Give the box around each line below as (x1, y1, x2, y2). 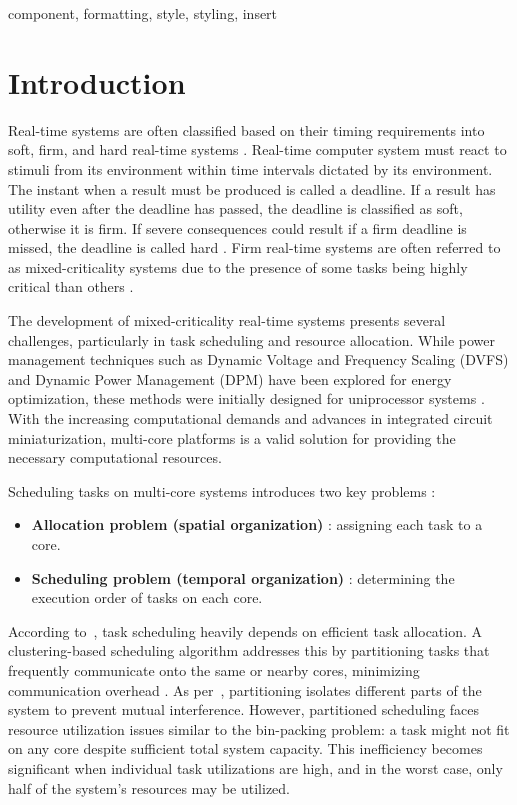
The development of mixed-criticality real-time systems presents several (8, 310, 446, 331)
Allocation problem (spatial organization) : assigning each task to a (31, 514, 483, 535)
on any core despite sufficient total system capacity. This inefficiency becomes (8, 738, 483, 759)
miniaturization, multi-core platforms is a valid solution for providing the (8, 427, 456, 448)
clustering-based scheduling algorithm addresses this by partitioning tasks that (8, 640, 490, 661)
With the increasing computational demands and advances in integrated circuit (8, 408, 493, 429)
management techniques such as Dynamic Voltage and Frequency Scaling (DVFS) (8, 349, 509, 370)
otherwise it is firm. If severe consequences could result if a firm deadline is (8, 217, 467, 238)
